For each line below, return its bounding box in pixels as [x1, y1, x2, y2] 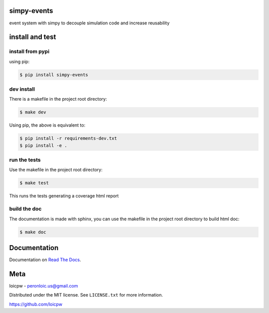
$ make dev [19, 110, 46, 115]
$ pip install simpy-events [19, 72, 88, 77]
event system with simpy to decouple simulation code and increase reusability [9, 20, 170, 26]
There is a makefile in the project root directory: [9, 96, 107, 102]
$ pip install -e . [19, 143, 67, 148]
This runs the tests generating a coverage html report [9, 193, 119, 199]
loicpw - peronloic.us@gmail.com [9, 283, 78, 289]
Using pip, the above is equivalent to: [9, 122, 86, 128]
